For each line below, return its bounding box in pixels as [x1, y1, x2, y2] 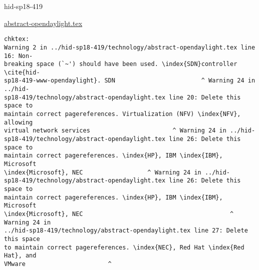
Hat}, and [4, 252, 37, 259]
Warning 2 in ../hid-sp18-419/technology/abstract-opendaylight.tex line [4, 43, 255, 51]
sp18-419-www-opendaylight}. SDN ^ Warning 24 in [4, 77, 255, 84]
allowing [4, 118, 33, 126]
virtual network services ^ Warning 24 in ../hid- [4, 127, 255, 134]
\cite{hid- [4, 68, 40, 76]
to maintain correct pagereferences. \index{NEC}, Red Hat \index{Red [4, 243, 244, 251]
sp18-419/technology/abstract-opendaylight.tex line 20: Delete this [4, 93, 241, 101]
